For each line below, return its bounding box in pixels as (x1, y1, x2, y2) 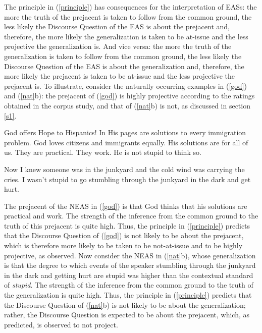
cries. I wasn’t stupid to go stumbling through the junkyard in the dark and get (4, 174, 251, 184)
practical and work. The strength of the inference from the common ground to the (4, 210, 258, 221)
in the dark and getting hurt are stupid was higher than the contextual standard (4, 269, 253, 280)
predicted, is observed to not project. (4, 319, 118, 329)
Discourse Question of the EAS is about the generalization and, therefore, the (4, 61, 244, 71)
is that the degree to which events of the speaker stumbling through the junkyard (4, 260, 256, 270)
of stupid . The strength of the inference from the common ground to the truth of (4, 280, 253, 290)
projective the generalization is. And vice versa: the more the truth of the (4, 41, 232, 51)
